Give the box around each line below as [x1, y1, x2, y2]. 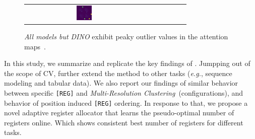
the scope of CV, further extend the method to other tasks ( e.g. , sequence [4, 67, 232, 78]
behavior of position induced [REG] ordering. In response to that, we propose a [4, 97, 248, 108]
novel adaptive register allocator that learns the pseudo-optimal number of [4, 107, 234, 118]
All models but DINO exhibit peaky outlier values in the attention [24, 31, 228, 41]
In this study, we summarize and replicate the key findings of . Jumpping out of [4, 58, 250, 68]
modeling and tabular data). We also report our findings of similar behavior [4, 78, 238, 88]
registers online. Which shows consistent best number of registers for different [4, 117, 243, 127]
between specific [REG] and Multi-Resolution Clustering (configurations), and [4, 87, 243, 98]
